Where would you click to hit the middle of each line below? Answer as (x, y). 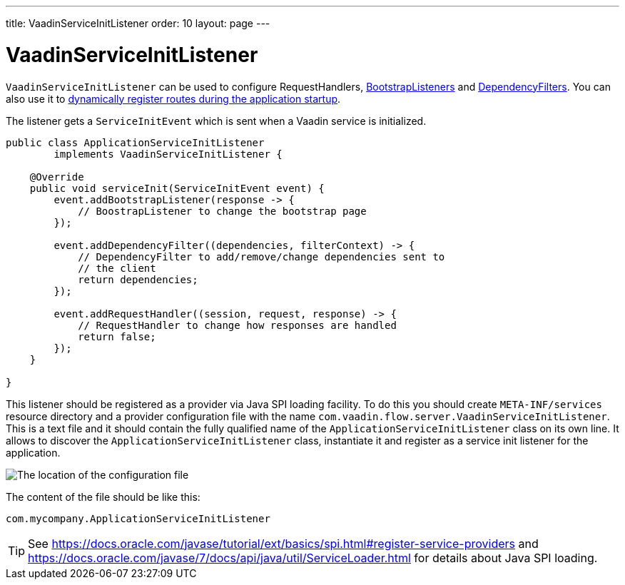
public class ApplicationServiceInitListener (135, 142)
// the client (117, 268)
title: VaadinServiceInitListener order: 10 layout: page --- (138, 23)
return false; (117, 336)
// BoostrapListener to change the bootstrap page (222, 211)
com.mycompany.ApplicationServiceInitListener (138, 518)
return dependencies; (138, 279)
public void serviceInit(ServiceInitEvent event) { (177, 188)
